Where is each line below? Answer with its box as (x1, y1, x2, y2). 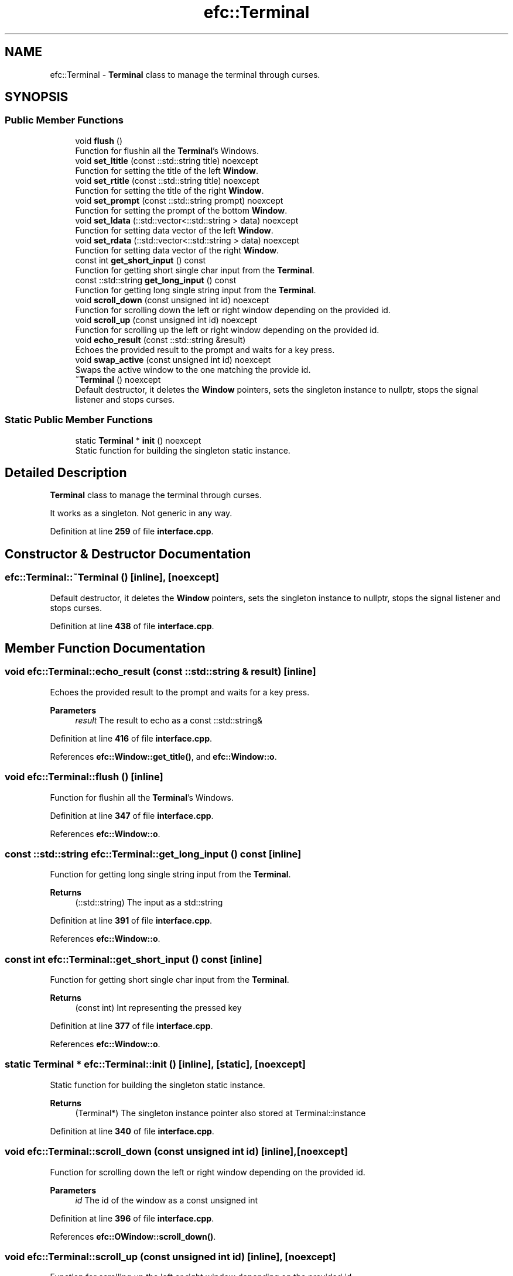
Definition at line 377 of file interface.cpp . (50, 1021, 213, 1031)
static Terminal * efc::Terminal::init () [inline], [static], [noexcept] (5, 1058, 306, 1071)
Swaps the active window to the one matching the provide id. (75, 364, 311, 375)
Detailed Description (5, 465, 127, 480)
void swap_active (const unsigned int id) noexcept (75, 354, 271, 365)
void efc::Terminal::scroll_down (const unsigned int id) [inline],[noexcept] (5, 1145, 348, 1158)
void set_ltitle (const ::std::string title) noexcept (75, 155, 258, 166)
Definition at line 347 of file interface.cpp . (50, 810, 214, 821)
